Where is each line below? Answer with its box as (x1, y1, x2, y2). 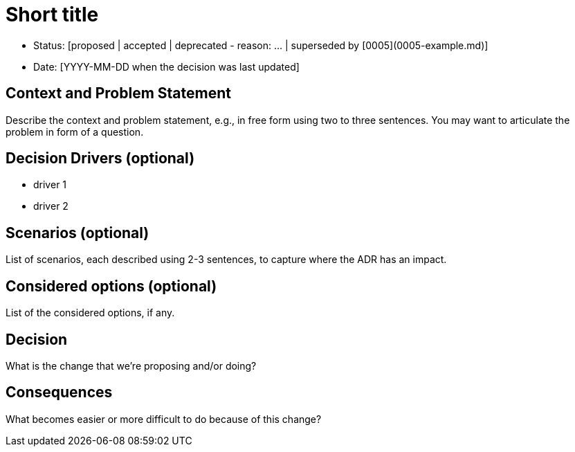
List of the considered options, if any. (6, 307, 175, 319)
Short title (6, 3, 99, 26)
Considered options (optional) (6, 277, 217, 295)
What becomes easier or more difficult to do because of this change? (6, 413, 322, 425)
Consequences (6, 383, 113, 401)
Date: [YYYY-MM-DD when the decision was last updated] (33, 60, 300, 73)
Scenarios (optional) (6, 224, 149, 242)
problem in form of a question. (6, 125, 144, 138)
